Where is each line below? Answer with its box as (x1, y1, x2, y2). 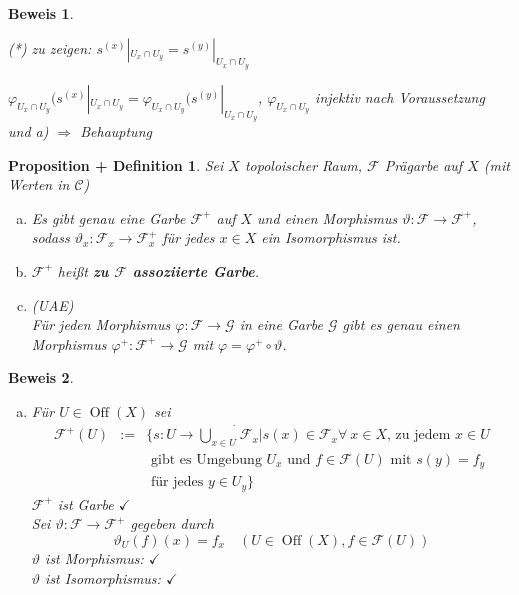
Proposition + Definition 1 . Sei (8, 154, 224, 175)
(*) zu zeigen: (8, 37, 92, 58)
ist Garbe (57, 493, 114, 514)
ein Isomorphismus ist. (261, 227, 401, 248)
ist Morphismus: (45, 548, 144, 569)
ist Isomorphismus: (45, 567, 161, 588)
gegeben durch (130, 513, 214, 534)
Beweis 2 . (8, 367, 74, 388)
